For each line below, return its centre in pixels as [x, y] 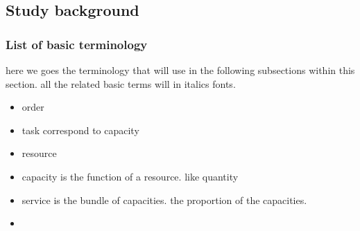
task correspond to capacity [80, 130]
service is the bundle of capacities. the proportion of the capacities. [164, 200]
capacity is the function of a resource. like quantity [130, 176]
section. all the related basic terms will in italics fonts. [121, 83]
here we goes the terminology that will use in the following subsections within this [180, 70]
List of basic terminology [77, 44]
